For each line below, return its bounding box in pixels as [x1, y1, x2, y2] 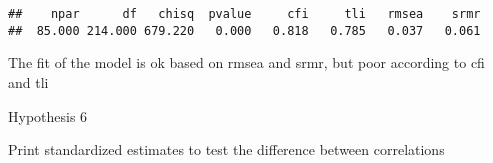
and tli [8, 71, 49, 92]
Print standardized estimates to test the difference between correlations [8, 139, 445, 160]
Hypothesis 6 [8, 105, 88, 126]
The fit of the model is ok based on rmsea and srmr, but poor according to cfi [8, 52, 485, 73]
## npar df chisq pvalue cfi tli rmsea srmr [8, 7, 481, 21]
